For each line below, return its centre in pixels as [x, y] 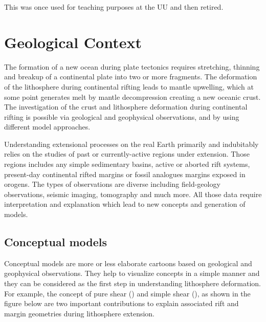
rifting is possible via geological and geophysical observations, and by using [122, 116]
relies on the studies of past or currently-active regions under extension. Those [127, 154]
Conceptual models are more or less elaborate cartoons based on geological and [128, 263]
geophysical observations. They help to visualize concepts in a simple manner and [132, 273]
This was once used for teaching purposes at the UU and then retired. [114, 7]
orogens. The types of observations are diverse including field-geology [112, 184]
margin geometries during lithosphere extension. [80, 313]
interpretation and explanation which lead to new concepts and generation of [125, 204]
